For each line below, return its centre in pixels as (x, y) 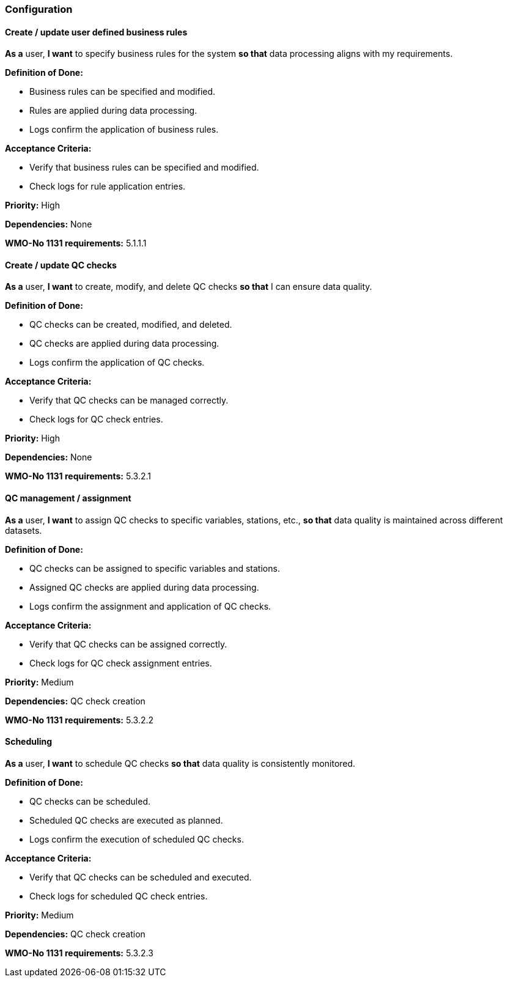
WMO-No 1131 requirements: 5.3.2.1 (78, 476)
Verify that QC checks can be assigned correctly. (128, 644)
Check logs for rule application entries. (108, 186)
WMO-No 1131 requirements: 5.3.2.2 (79, 720)
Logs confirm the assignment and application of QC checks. (150, 606)
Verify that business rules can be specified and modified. (144, 168)
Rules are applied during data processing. (113, 111)
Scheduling (29, 742)
